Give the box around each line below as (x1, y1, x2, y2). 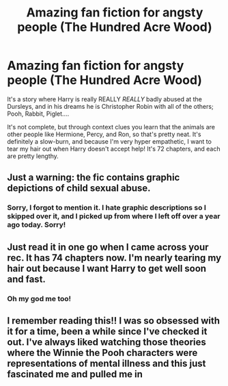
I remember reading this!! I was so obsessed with (7, 315, 220, 326)
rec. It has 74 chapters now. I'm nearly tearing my (7, 252, 222, 263)
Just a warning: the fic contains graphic (7, 172, 180, 183)
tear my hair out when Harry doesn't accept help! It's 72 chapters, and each (7, 144, 220, 153)
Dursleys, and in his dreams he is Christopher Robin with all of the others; (7, 102, 214, 110)
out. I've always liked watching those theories (7, 336, 207, 348)
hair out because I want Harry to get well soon (7, 262, 207, 274)
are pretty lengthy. (7, 152, 59, 160)
